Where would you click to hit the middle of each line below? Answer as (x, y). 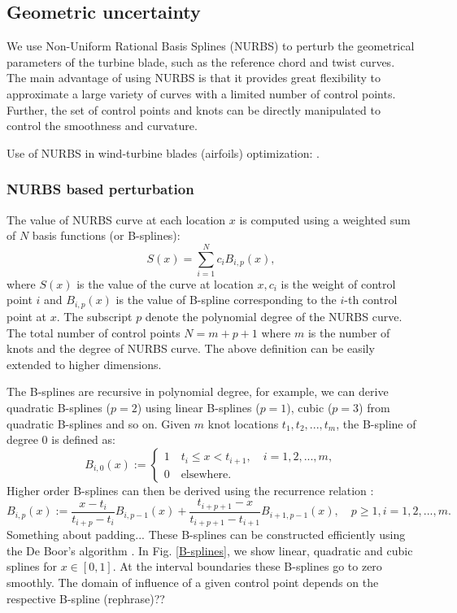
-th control (371, 300)
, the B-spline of (376, 423)
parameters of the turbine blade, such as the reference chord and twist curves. (201, 61)
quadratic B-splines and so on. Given (99, 423)
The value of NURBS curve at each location (116, 219)
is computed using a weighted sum (325, 219)
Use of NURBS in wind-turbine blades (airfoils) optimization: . (163, 152)
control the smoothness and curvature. (102, 126)
